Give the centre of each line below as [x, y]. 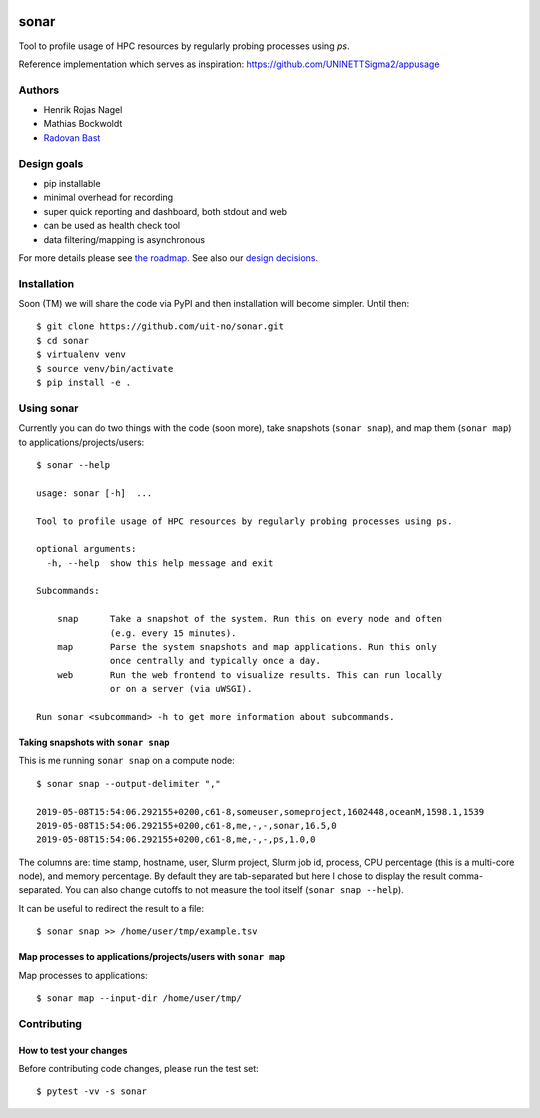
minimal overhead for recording [108, 197]
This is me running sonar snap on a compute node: [126, 761]
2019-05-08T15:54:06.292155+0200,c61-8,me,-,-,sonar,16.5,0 [186, 825]
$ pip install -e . [84, 383]
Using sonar [48, 408]
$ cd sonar [63, 340]
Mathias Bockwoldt [83, 124]
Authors [39, 90]
